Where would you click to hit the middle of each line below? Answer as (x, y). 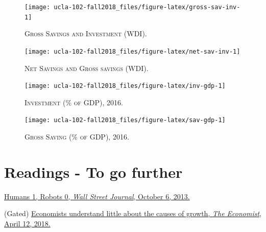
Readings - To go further (93, 171)
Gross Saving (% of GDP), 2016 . (77, 137)
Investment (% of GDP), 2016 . (74, 102)
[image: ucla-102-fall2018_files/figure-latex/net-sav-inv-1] (132, 51)
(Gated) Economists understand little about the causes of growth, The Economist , (133, 213)
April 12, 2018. (27, 223)
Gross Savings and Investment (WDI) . (86, 33)
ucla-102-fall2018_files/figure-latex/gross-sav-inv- (147, 7)
